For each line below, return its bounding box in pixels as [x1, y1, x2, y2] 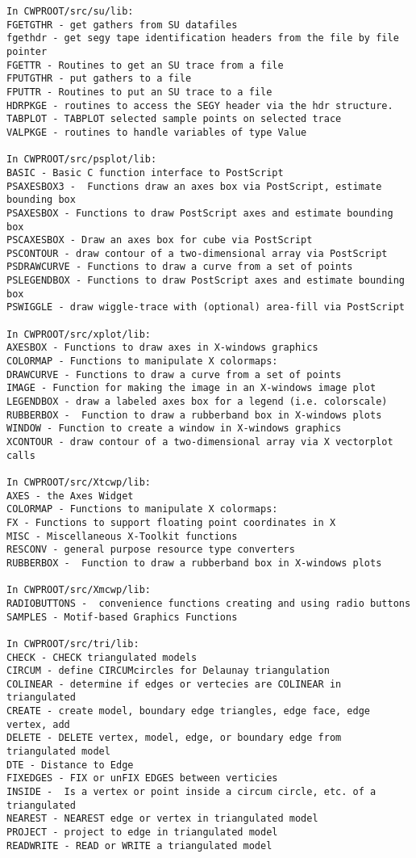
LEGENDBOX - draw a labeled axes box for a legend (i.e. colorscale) [6, 396, 388, 408]
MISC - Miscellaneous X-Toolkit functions [6, 530, 238, 542]
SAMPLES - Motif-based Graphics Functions [6, 611, 238, 623]
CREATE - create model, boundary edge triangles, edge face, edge [6, 705, 371, 717]
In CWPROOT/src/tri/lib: [6, 637, 139, 650]
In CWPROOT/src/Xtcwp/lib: [6, 476, 151, 488]
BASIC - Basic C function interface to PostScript [6, 166, 284, 179]
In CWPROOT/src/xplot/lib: [6, 328, 151, 340]
